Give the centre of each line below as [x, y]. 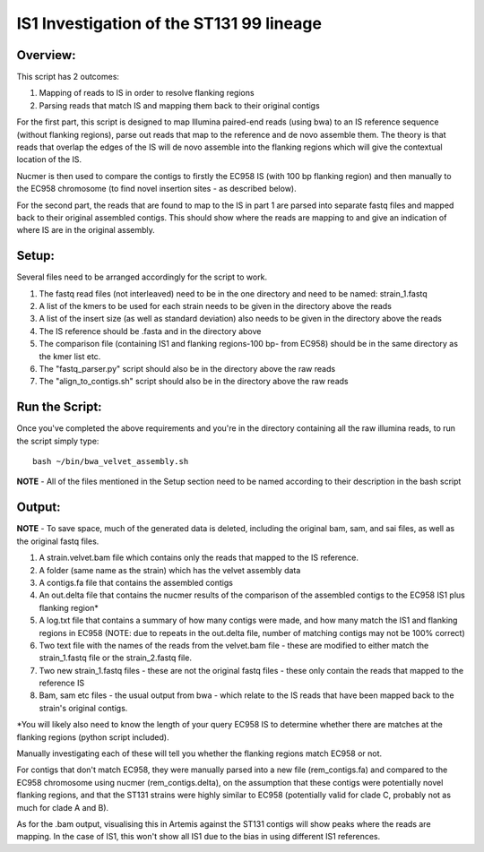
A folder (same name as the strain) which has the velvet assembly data [170, 570]
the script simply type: [58, 441]
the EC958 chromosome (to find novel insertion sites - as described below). [156, 189]
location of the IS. [49, 159]
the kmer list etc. [70, 356]
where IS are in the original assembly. [86, 230]
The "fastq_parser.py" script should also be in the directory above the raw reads [187, 369]
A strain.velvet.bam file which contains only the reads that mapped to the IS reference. [199, 558]
